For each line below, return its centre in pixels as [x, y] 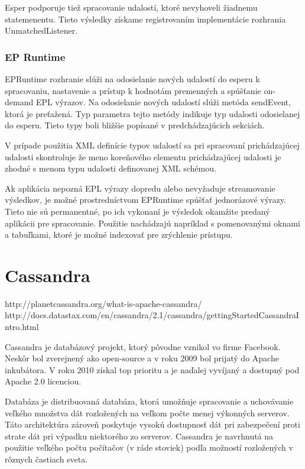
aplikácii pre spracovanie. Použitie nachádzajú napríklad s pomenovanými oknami [152, 223]
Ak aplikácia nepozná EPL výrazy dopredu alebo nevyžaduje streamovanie [140, 188]
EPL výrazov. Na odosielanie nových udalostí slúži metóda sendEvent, [163, 102]
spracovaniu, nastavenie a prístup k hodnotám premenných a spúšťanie [133, 90]
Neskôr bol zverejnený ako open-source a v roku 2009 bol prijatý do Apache [142, 358]
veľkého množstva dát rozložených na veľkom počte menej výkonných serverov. [147, 413]
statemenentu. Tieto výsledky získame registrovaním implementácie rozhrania [145, 19]
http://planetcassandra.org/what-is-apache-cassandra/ [103, 303]
